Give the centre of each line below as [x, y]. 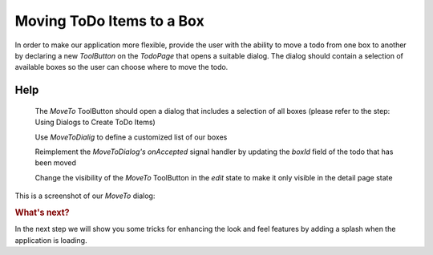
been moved [55, 163]
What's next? [42, 212]
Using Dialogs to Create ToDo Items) [95, 122]
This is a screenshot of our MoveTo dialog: [85, 196]
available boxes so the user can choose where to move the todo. [121, 67]
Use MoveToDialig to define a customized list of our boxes [131, 137]
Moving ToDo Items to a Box [109, 21]
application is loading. [51, 240]
